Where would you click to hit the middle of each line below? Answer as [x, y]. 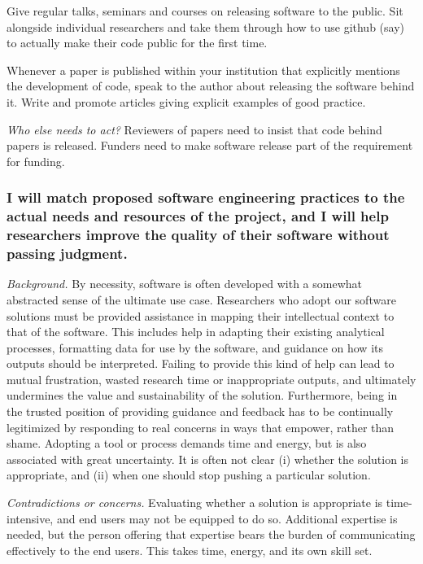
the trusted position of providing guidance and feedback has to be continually [200, 411]
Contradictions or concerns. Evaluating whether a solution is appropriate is [195, 503]
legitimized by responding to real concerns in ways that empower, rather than [201, 427]
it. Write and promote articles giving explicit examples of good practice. [186, 101]
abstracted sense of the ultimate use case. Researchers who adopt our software [201, 299]
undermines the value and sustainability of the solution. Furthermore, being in [202, 395]
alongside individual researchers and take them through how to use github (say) [206, 26]
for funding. [36, 161]
